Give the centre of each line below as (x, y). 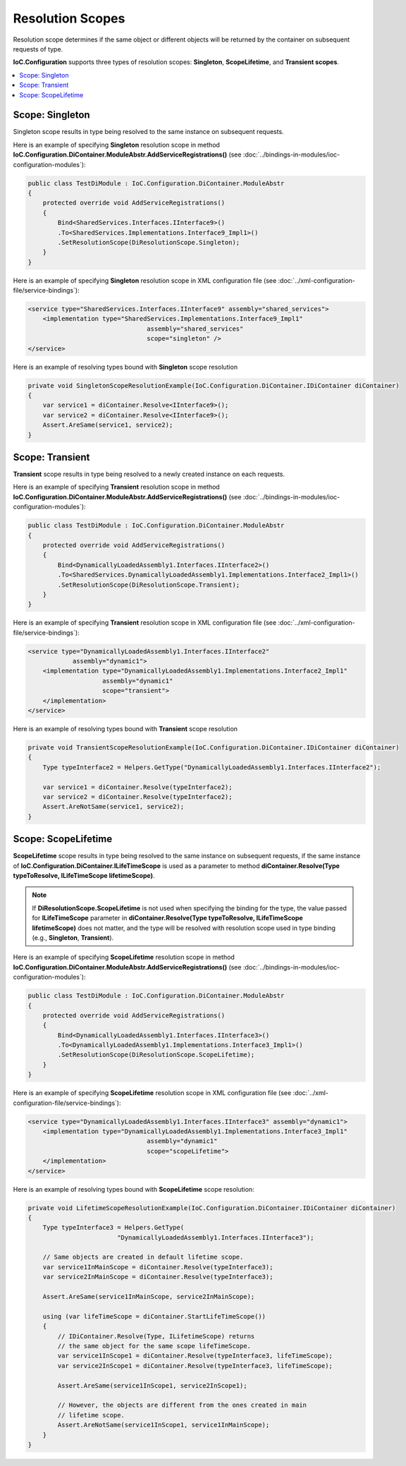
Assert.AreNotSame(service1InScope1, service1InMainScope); (164, 1425)
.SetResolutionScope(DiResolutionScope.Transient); (149, 585)
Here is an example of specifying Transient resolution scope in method (116, 487)
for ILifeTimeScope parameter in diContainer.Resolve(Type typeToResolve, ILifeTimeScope (167, 918)
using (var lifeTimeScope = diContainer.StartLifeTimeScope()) (154, 1316)
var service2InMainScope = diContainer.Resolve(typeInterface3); (158, 1277)
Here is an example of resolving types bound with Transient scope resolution (125, 729)
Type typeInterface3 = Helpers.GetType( (113, 1228)
